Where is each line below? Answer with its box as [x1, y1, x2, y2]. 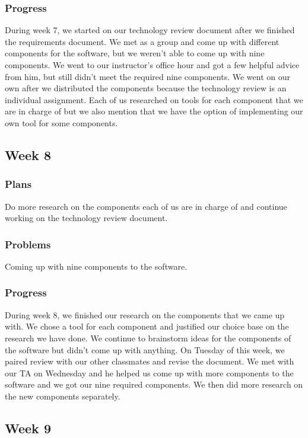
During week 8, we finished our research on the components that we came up [5, 308, 285, 321]
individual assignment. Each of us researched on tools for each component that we [5, 93, 303, 105]
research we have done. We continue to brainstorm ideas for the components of [5, 331, 291, 344]
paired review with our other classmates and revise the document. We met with [5, 355, 294, 367]
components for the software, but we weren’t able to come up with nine [5, 47, 265, 59]
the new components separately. [5, 389, 120, 402]
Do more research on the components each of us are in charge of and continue [5, 200, 287, 212]
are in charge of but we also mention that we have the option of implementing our [5, 105, 303, 117]
